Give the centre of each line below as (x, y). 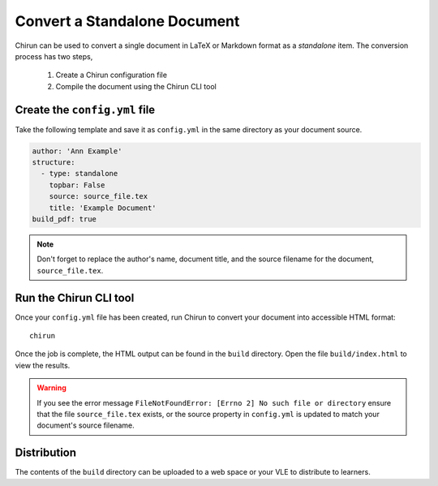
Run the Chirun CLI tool (75, 297)
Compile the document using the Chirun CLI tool (136, 86)
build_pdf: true (64, 219)
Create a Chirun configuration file (112, 75)
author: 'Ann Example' (77, 151)
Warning (52, 388)
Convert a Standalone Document (127, 21)
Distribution (46, 453)
